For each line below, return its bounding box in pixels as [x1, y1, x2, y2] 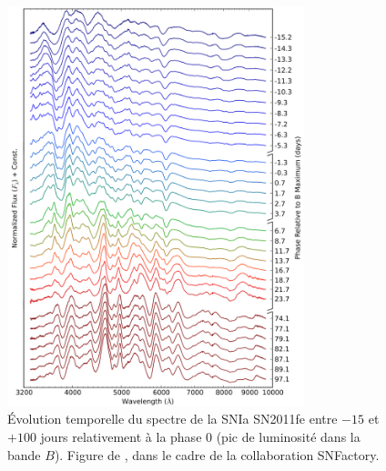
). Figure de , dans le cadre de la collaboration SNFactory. [54, 445, 380, 464]
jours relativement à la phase [40, 426, 202, 446]
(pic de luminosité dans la [216, 426, 361, 446]
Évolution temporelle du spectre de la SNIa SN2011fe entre [7, 409, 338, 428]
